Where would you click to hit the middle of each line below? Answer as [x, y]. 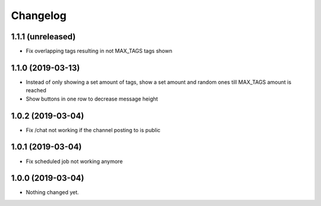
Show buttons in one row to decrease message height [92, 99]
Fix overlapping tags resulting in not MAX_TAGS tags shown [99, 51]
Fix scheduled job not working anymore [74, 161]
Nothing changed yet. [53, 192]
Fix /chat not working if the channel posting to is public [93, 130]
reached [36, 90]
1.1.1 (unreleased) [43, 37]
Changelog [39, 15]
